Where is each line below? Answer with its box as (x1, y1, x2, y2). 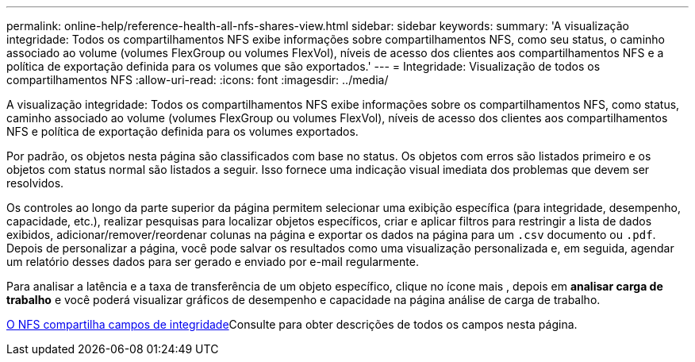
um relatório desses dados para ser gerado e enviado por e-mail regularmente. (6, 255, 419, 268)
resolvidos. (6, 176, 64, 190)
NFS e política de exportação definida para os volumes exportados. (6, 125, 359, 138)
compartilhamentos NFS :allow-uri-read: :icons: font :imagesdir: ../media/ (6, 73, 389, 87)
